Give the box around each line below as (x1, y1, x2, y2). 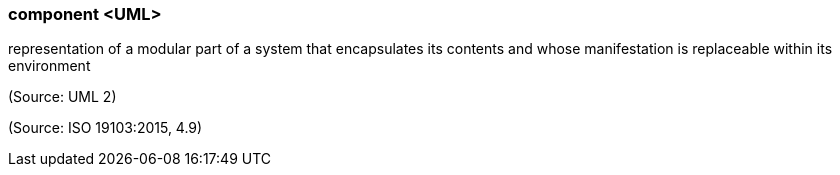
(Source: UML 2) (8, 88, 117, 106)
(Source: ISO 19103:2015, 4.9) (8, 119, 203, 137)
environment (8, 57, 91, 75)
